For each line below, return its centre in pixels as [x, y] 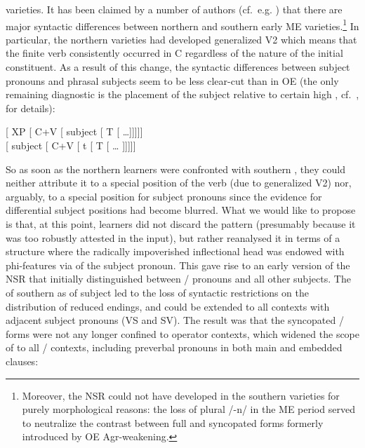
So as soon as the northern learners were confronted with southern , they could [176, 169]
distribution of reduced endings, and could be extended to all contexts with [168, 306]
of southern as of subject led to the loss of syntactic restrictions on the [157, 292]
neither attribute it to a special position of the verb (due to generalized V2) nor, [179, 183]
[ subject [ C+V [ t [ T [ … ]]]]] [71, 145]
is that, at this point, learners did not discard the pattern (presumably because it [181, 223]
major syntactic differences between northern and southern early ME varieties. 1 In [182, 25]
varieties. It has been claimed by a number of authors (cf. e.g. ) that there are [174, 9]
